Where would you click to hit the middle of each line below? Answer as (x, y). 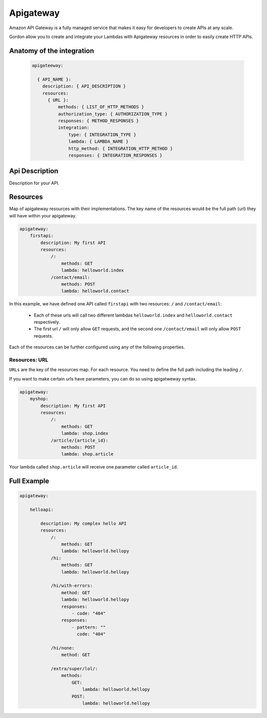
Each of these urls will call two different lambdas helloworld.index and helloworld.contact (133, 315)
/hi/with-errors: (72, 586)
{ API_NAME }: (54, 79)
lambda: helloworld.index (92, 270)
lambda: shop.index (85, 433)
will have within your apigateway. (43, 215)
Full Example (29, 481)
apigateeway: (48, 65)
